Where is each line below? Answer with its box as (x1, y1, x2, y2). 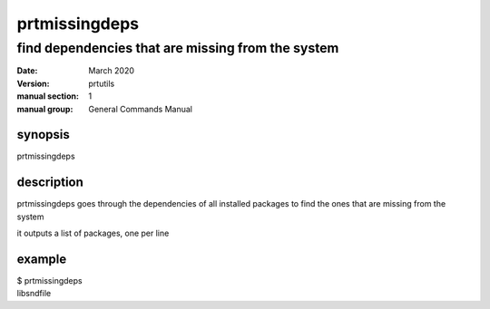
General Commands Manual (88, 103, 192, 114)
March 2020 (88, 65, 135, 76)
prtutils (88, 78, 115, 89)
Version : (16, 78, 50, 89)
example (16, 251, 67, 266)
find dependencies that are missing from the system (16, 40, 339, 56)
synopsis (16, 127, 70, 142)
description (16, 175, 83, 190)
